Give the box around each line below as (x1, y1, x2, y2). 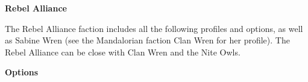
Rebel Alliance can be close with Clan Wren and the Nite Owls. (5, 45, 240, 58)
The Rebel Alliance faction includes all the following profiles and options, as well (5, 22, 303, 34)
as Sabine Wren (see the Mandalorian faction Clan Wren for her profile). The (5, 34, 290, 46)
